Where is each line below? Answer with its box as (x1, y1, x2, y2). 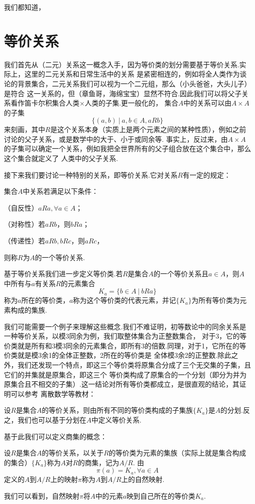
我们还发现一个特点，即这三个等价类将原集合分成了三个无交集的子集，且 (17, 359, 251, 370)
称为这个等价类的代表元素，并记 (73, 295, 176, 305)
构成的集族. (10, 305, 47, 315)
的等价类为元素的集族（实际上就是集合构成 (108, 448, 246, 458)
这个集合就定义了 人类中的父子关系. (4, 153, 118, 163)
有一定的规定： (182, 169, 231, 180)
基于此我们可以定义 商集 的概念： (4, 431, 107, 441)
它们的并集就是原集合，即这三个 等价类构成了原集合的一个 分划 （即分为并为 (4, 369, 247, 379)
